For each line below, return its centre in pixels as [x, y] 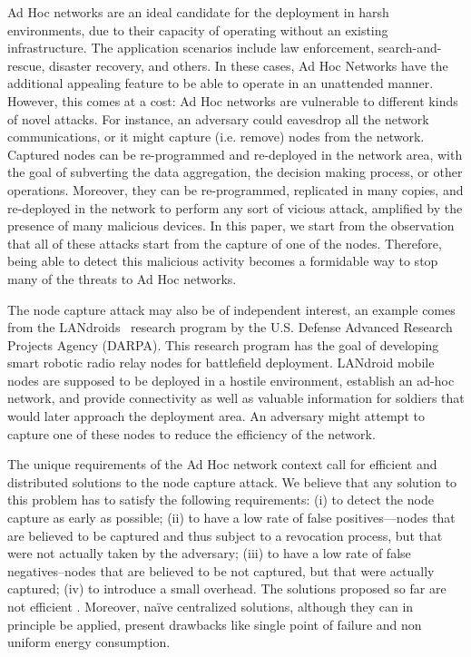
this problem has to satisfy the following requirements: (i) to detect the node [221, 500]
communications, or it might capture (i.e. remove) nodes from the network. [216, 137]
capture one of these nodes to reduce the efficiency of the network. [191, 433]
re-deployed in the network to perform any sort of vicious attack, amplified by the [235, 207]
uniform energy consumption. [89, 642]
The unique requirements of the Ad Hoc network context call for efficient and [222, 464]
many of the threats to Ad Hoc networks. [122, 278]
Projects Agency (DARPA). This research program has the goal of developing [223, 344]
